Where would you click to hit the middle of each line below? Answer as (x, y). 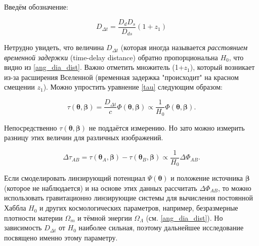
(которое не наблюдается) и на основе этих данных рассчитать (101, 188)
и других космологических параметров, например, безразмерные (139, 208)
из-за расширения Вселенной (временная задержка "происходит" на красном (121, 77)
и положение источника (207, 178)
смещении (19, 87)
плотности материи (33, 217)
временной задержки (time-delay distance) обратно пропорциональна (111, 57)
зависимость (23, 228)
